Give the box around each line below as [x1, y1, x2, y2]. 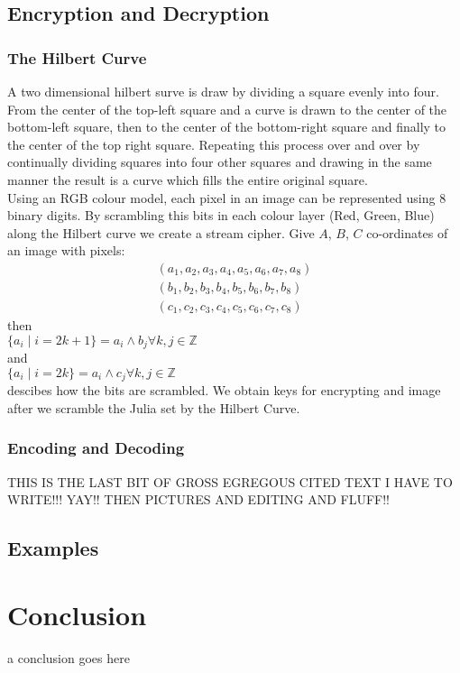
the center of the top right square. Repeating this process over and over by [7, 134, 420, 153]
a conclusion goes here [7, 648, 130, 667]
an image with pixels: [7, 241, 125, 260]
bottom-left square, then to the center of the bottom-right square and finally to [7, 117, 446, 136]
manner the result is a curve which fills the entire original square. [7, 170, 368, 189]
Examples [7, 534, 99, 562]
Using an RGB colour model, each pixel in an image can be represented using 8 [7, 188, 446, 207]
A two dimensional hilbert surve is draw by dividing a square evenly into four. [7, 82, 439, 100]
